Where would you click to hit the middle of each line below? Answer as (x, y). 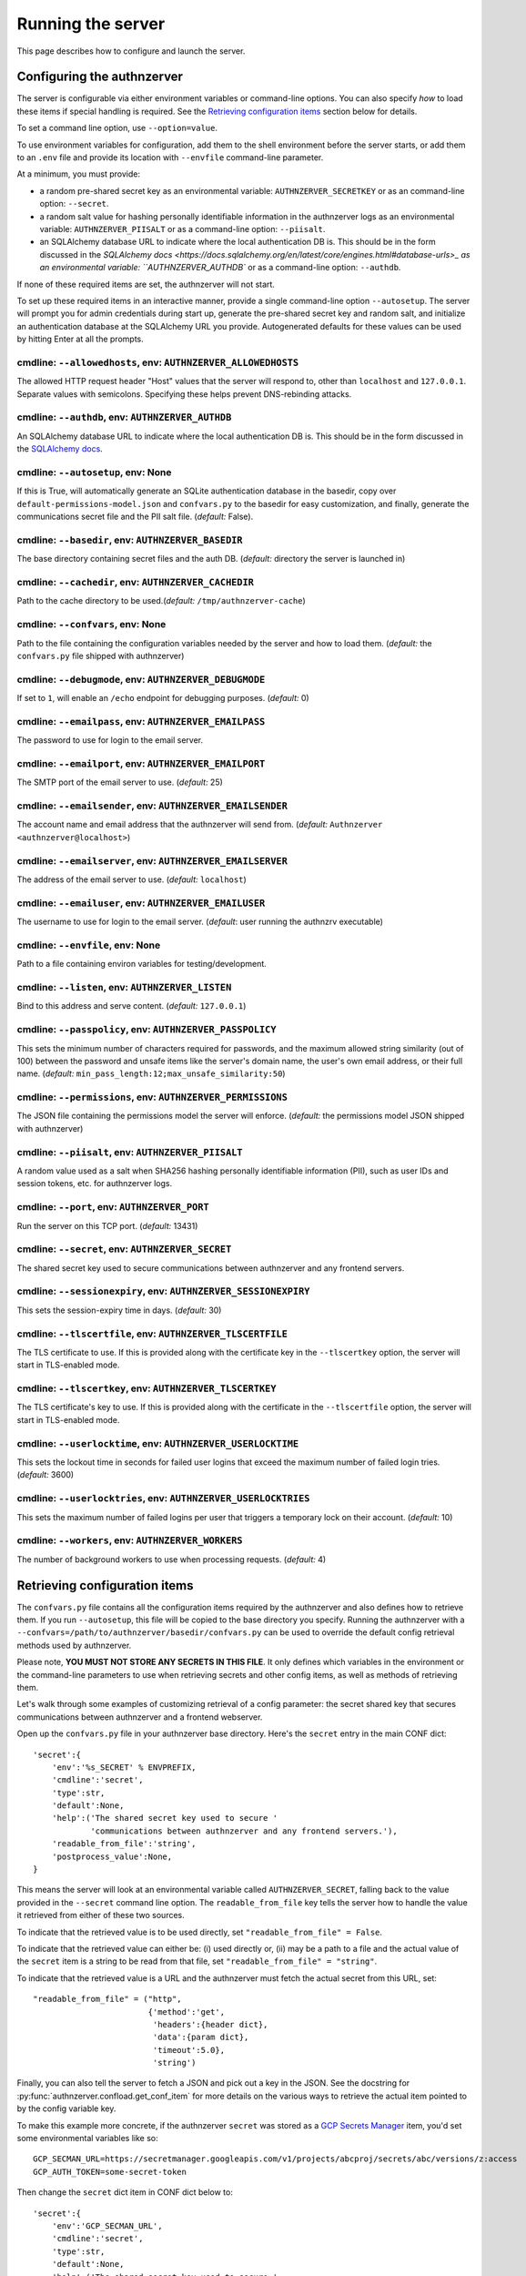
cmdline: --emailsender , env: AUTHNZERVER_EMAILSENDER (152, 806)
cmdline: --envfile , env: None (89, 945)
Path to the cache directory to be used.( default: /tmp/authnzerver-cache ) (162, 601)
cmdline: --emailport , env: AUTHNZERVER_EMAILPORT (141, 763)
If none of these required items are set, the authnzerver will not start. (146, 284)
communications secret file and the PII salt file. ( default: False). (135, 517)
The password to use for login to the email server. (110, 740)
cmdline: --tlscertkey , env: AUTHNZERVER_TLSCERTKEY (147, 1388)
